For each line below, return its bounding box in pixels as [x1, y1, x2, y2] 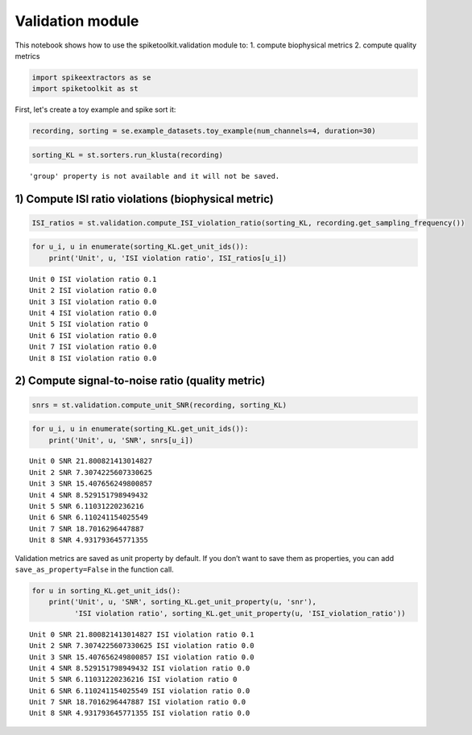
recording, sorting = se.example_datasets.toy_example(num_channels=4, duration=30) [31, 126, 376, 136]
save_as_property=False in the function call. [14, 564, 175, 574]
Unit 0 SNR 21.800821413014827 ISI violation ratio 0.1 [29, 630, 255, 639]
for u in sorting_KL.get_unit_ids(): [31, 586, 181, 595]
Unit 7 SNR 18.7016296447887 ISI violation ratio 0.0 [29, 697, 246, 707]
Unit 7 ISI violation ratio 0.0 [29, 342, 157, 352]
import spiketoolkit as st [31, 85, 139, 93]
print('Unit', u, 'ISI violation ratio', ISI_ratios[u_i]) [48, 254, 288, 262]
